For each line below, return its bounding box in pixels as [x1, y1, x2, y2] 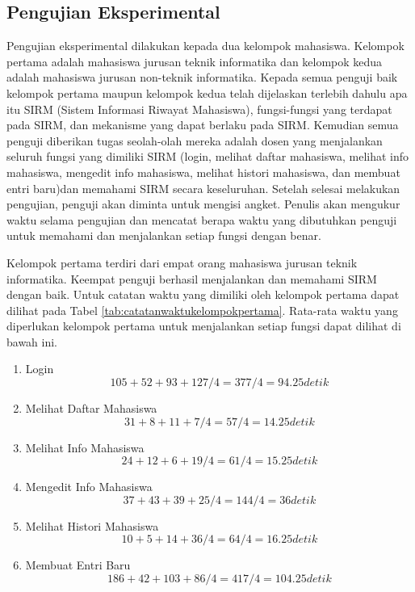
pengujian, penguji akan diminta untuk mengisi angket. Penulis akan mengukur [6, 195, 400, 212]
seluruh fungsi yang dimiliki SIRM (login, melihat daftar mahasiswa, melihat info [6, 148, 409, 165]
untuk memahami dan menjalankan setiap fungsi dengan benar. [6, 227, 321, 244]
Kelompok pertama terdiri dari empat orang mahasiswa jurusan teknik [6, 254, 358, 271]
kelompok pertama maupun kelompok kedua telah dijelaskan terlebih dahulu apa [6, 84, 408, 101]
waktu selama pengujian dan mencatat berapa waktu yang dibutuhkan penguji [6, 211, 397, 228]
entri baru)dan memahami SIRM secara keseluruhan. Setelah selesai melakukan [6, 179, 400, 196]
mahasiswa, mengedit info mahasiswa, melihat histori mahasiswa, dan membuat [6, 163, 400, 180]
